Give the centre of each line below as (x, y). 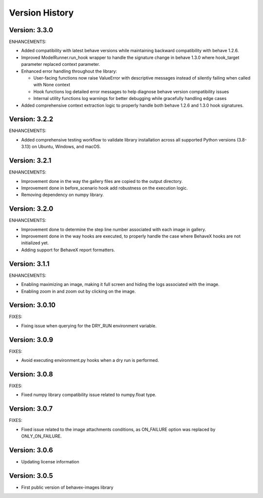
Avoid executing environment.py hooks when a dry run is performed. (90, 360)
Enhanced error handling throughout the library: (69, 71)
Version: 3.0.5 (31, 476)
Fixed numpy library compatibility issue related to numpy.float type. (89, 395)
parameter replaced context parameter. (61, 64)
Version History (41, 13)
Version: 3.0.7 (31, 409)
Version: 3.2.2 (31, 119)
